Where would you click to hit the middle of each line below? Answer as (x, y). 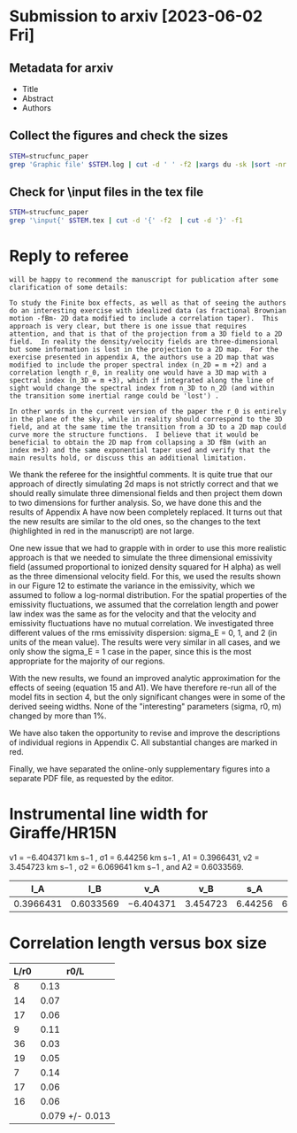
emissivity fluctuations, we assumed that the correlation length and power (144, 605)
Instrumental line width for (109, 815)
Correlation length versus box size (138, 943)
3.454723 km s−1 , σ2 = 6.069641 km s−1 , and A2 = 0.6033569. (126, 867)
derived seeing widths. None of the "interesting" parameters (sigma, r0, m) (145, 707)
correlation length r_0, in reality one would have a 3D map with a (138, 373)
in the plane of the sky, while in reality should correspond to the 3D (146, 419)
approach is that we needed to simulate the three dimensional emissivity (141, 558)
